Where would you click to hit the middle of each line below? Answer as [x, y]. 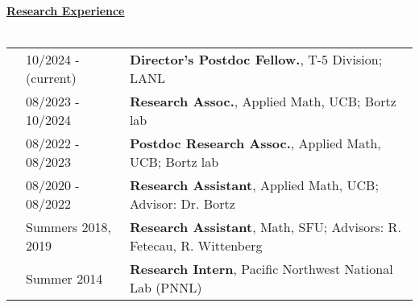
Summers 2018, [68, 227]
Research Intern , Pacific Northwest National [261, 269]
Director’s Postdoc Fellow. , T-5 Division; [256, 60]
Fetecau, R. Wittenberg [196, 246]
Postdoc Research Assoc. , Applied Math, [255, 143]
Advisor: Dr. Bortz [182, 204]
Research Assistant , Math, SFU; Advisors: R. [265, 227]
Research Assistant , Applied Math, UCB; [254, 185]
